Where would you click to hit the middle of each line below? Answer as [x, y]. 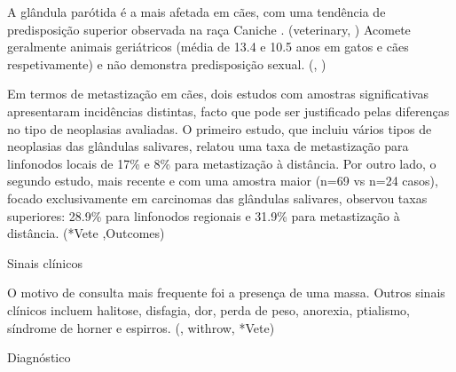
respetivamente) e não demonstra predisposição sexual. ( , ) [167, 63]
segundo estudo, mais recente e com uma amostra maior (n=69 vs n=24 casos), [223, 181]
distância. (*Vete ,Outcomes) [86, 233]
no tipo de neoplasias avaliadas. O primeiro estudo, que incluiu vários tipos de [220, 128]
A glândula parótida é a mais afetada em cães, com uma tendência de [197, 12]
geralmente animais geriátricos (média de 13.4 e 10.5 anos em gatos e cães [208, 47]
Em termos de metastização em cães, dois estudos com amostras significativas [218, 94]
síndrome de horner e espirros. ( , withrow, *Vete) [141, 327]
